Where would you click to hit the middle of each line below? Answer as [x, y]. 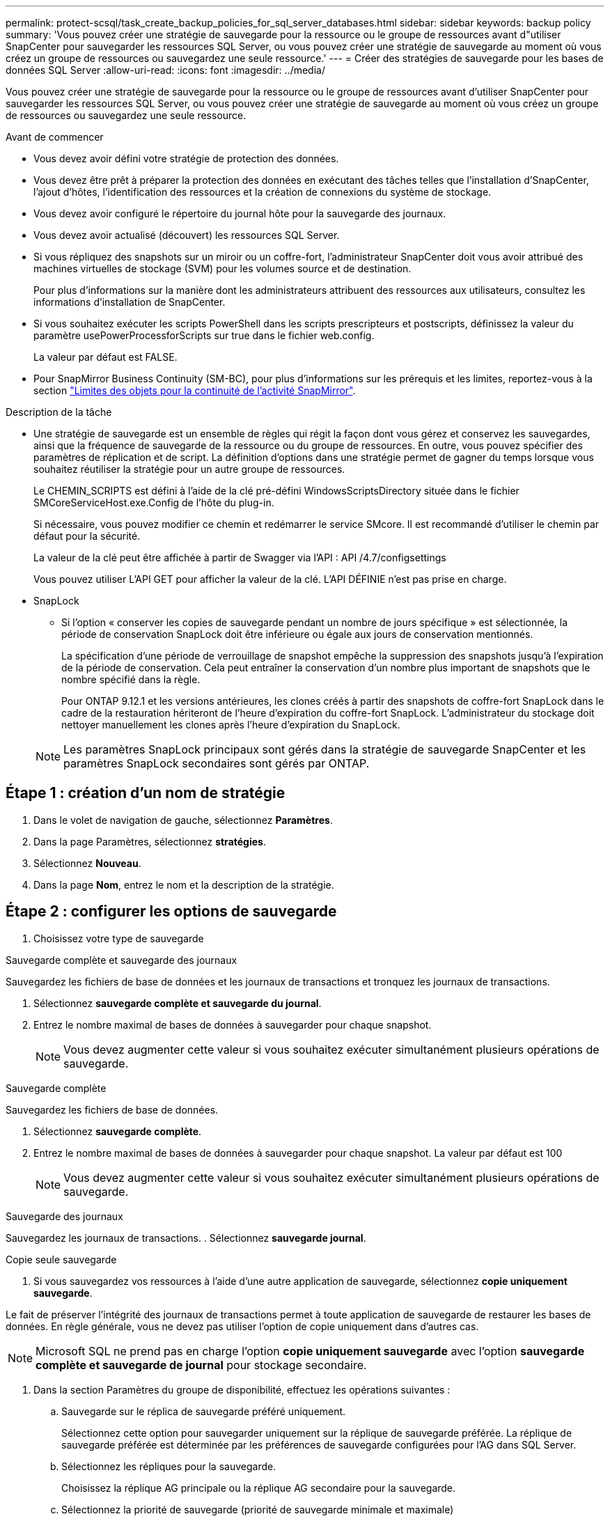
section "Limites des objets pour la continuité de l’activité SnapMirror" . [195, 390]
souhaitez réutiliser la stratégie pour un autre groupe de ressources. [189, 469]
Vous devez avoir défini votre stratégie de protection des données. [186, 158]
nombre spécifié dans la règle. [131, 679]
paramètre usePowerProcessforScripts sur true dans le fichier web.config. [204, 335]
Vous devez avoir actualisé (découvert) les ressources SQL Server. [187, 235]
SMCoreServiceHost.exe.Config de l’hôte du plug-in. [154, 502]
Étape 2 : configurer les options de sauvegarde [171, 912]
